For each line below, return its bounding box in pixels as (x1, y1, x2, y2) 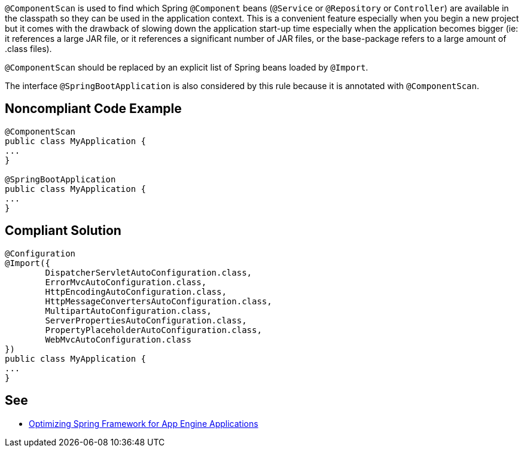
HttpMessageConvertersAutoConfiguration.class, (45, 296, 272, 306)
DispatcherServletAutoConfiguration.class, (45, 267, 252, 277)
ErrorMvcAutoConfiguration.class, (45, 277, 207, 287)
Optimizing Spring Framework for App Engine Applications (29, 418, 258, 429)
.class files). (5, 44, 52, 54)
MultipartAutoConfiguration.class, (45, 306, 212, 316)
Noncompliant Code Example (5, 101, 182, 117)
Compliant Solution (5, 223, 121, 239)
